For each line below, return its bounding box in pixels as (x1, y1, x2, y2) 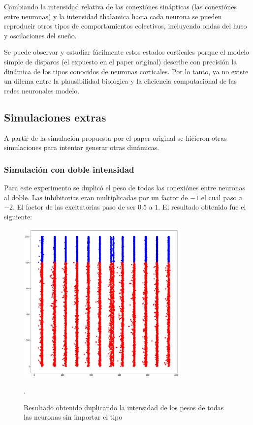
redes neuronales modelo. (4, 85, 80, 95)
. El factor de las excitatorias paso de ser (12, 202, 136, 212)
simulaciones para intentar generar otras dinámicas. (4, 142, 159, 152)
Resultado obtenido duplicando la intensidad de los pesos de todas (24, 402, 224, 412)
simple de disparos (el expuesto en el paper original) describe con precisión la (4, 56, 237, 66)
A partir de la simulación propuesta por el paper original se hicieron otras (4, 132, 227, 143)
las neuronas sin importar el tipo (24, 412, 123, 422)
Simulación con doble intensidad (4, 163, 134, 175)
